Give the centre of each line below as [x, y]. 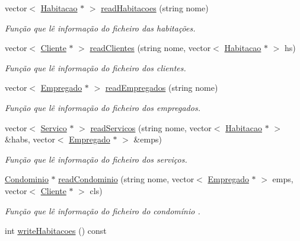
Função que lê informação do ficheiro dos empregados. [103, 107]
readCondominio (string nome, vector [126, 179]
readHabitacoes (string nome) [155, 8]
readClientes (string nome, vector [150, 48]
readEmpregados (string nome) [162, 88]
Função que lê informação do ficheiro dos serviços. [96, 159]
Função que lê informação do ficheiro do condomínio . [103, 210]
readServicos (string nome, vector [151, 127]
